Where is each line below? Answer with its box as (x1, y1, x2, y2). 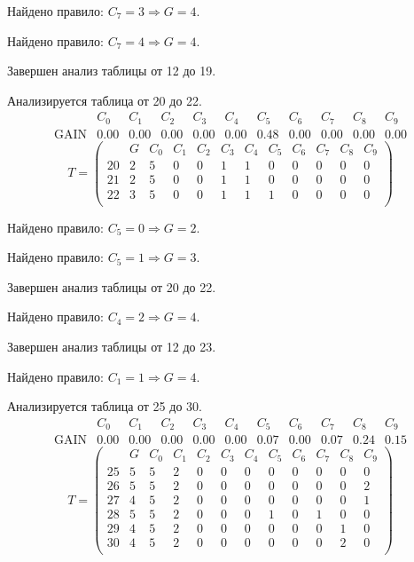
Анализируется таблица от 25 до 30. (7, 397, 202, 416)
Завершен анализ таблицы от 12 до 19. (7, 61, 216, 80)
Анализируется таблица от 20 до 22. (7, 91, 202, 109)
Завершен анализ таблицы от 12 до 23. (7, 336, 216, 355)
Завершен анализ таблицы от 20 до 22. (7, 277, 216, 296)
